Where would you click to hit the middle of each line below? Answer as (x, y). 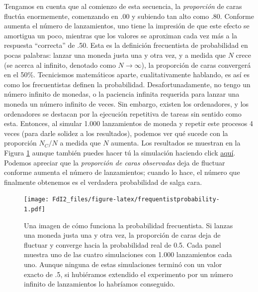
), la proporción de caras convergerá (196, 65)
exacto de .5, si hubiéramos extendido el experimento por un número (129, 274)
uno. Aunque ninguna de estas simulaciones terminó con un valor (123, 264)
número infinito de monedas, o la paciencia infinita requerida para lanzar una (122, 94)
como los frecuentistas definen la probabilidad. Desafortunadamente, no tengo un (127, 84)
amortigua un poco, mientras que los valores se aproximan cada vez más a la (121, 35)
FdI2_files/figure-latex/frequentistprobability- (136, 200)
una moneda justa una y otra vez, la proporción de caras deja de (122, 235)
